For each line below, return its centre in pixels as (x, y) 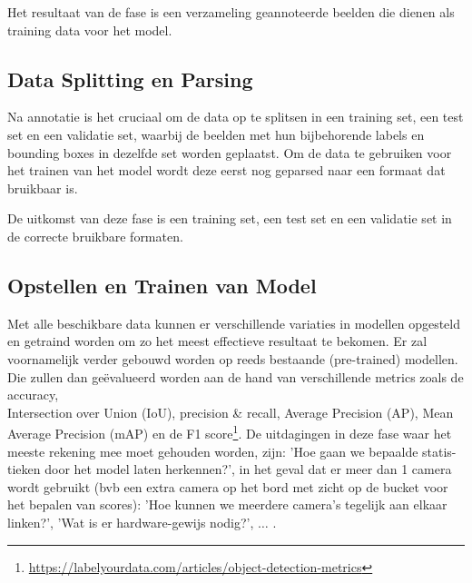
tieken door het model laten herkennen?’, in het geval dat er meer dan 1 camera (230, 469)
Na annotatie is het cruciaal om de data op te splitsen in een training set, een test (236, 117)
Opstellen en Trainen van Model (162, 285)
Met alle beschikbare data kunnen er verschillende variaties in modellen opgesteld (234, 323)
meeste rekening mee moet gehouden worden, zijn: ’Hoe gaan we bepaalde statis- (232, 451)
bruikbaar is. (43, 188)
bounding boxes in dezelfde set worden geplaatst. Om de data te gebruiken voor (230, 152)
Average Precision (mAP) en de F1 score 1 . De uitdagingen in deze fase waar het (230, 432)
